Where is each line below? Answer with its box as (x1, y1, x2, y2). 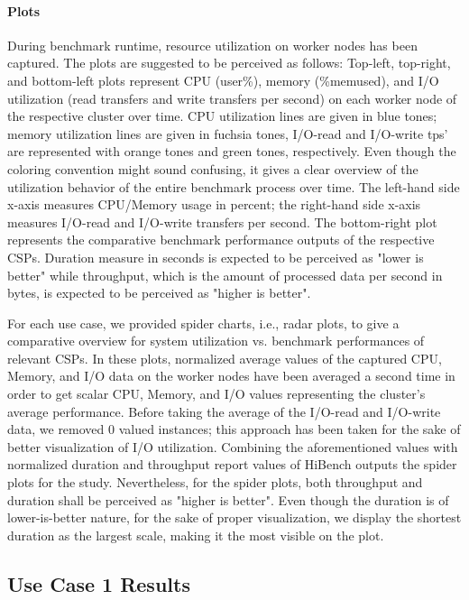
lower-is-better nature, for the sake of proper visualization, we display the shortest (7, 508, 462, 527)
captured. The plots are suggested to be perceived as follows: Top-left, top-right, (7, 53, 451, 72)
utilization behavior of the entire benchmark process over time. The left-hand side (7, 177, 460, 196)
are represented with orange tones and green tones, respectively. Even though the (7, 142, 456, 161)
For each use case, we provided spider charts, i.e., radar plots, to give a (7, 313, 400, 332)
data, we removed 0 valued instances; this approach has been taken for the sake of (7, 420, 461, 438)
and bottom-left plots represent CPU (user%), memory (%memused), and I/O (7, 70, 439, 89)
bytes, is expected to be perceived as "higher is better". (7, 283, 311, 302)
